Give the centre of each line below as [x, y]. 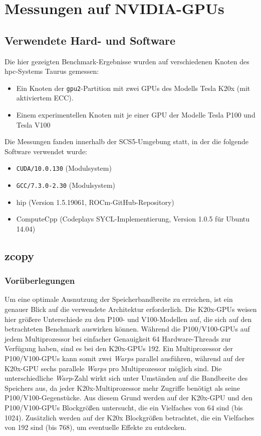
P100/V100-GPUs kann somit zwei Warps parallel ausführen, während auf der [125, 358]
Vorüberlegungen [40, 281]
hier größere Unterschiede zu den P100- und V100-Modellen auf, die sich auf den [128, 319]
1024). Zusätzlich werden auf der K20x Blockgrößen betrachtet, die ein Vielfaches [129, 417]
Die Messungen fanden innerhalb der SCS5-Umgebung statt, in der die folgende [127, 141]
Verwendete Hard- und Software [90, 40]
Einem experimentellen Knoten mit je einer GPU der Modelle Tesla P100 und [136, 115]
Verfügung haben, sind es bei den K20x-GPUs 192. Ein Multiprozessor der [119, 348]
